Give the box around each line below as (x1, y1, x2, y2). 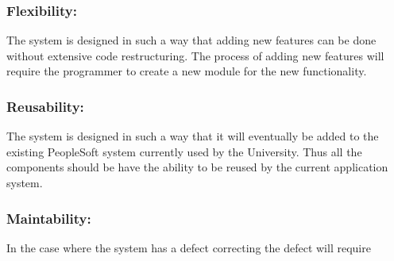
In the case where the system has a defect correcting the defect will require (6, 239, 371, 255)
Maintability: (6, 208, 91, 228)
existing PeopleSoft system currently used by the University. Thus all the (6, 143, 362, 159)
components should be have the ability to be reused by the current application (6, 159, 388, 175)
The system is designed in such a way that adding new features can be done (6, 32, 377, 48)
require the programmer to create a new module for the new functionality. (6, 63, 367, 79)
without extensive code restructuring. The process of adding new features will (6, 47, 384, 63)
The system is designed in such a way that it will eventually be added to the (6, 128, 379, 144)
